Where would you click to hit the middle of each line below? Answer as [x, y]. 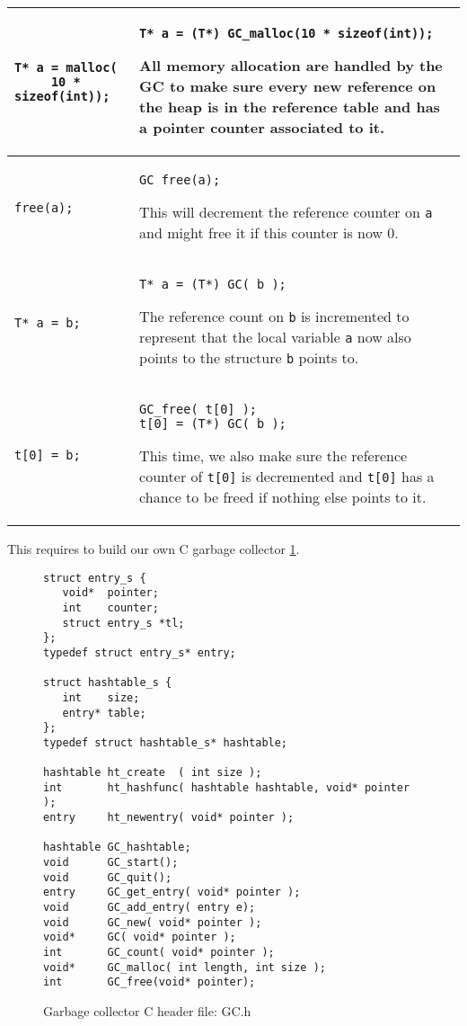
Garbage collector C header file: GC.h [147, 1010]
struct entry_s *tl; [123, 623]
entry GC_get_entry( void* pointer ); [172, 892]
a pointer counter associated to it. [262, 127]
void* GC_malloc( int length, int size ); [185, 967]
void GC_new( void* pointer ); [153, 922]
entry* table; [104, 713]
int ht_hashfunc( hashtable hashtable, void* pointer [227, 787]
